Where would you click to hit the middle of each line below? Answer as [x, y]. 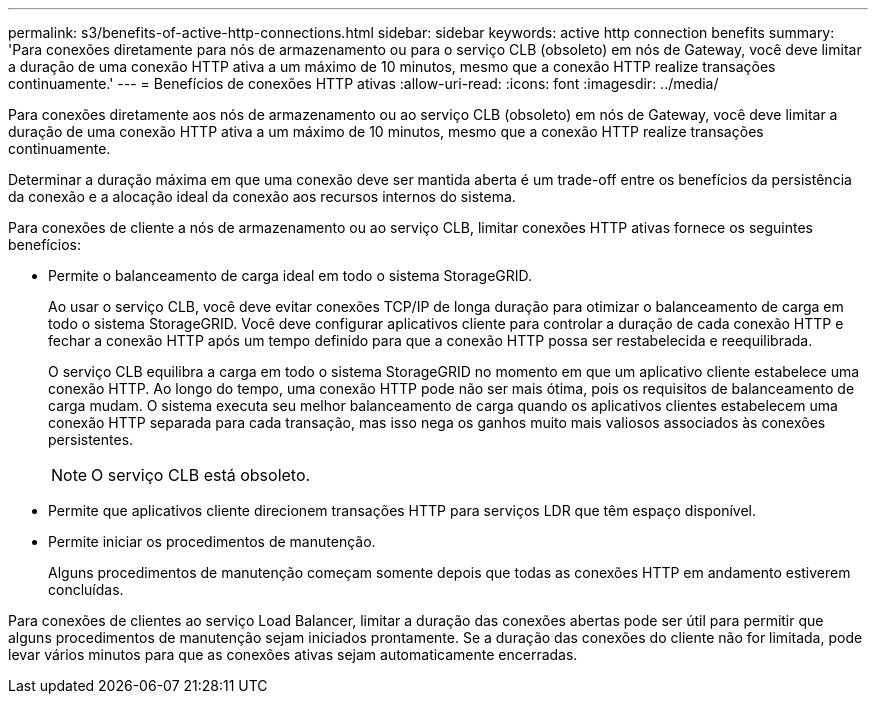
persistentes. [91, 439]
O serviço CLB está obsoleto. [201, 475]
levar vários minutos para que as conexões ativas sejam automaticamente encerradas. [293, 654]
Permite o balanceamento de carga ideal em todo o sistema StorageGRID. [290, 275]
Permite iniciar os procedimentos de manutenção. [212, 541]
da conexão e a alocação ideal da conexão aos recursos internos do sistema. [262, 196]
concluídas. [86, 589]
